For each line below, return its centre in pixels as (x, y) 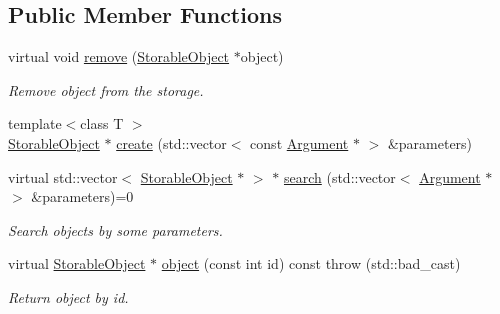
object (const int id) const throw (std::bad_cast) (311, 263)
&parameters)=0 (82, 196)
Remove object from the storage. (106, 89)
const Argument (299, 142)
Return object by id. (68, 296)
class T (102, 123)
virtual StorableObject (77, 263)
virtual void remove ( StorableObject (119, 56)
